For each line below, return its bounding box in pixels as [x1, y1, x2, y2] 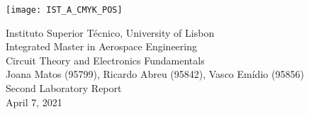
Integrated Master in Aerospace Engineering [6, 39, 198, 54]
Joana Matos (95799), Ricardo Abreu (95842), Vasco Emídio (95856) [6, 67, 304, 81]
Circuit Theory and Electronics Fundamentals [6, 52, 205, 67]
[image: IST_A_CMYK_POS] [6, 5, 123, 15]
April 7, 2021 [6, 94, 62, 109]
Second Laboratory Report [6, 81, 122, 96]
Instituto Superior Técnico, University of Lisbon [6, 25, 215, 40]
